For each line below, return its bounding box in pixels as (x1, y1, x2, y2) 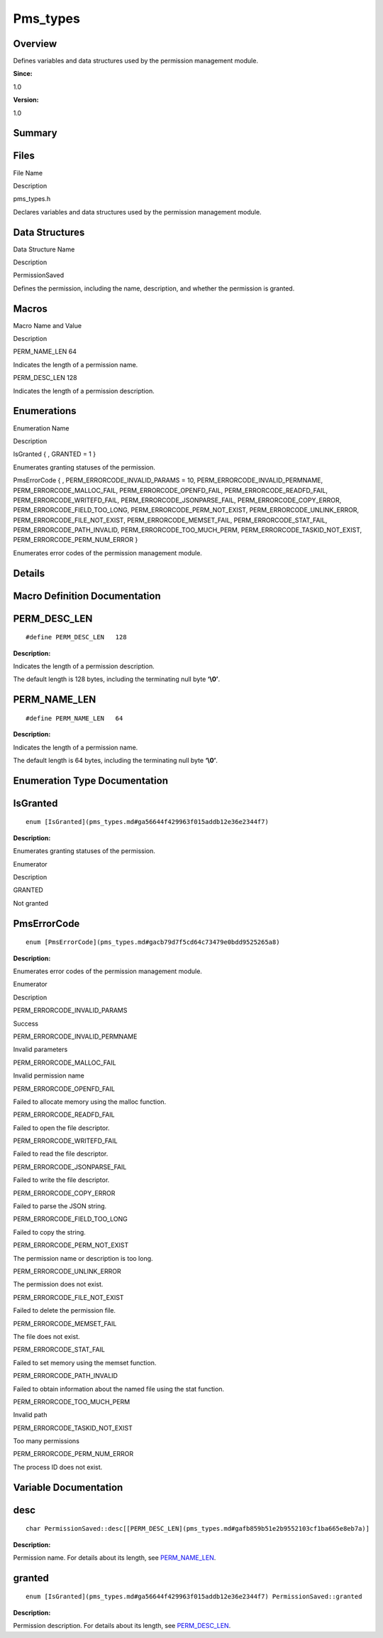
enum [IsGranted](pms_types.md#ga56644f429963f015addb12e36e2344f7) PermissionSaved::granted (26, 1593, 362, 1601)
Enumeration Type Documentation (13, 774, 168, 786)
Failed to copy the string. (13, 1227, 87, 1236)
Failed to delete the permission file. (13, 1306, 116, 1315)
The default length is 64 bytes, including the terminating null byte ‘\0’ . (13, 756, 218, 765)
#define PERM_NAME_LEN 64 (26, 714, 123, 722)
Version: (13, 96, 39, 104)
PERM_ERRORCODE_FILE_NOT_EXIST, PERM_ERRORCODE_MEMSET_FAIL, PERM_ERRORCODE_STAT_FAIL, (13, 516, 328, 524)
